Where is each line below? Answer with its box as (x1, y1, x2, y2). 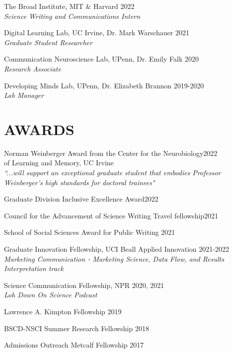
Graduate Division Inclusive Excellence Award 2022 (4, 194, 158, 204)
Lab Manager (4, 90, 44, 100)
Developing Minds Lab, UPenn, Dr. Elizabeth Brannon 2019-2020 (4, 80, 204, 90)
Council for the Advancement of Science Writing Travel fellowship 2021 (4, 210, 219, 220)
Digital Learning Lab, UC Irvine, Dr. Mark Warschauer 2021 (4, 27, 189, 38)
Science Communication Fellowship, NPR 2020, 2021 (4, 280, 164, 290)
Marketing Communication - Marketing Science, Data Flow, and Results (4, 253, 224, 264)
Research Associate (4, 63, 61, 73)
